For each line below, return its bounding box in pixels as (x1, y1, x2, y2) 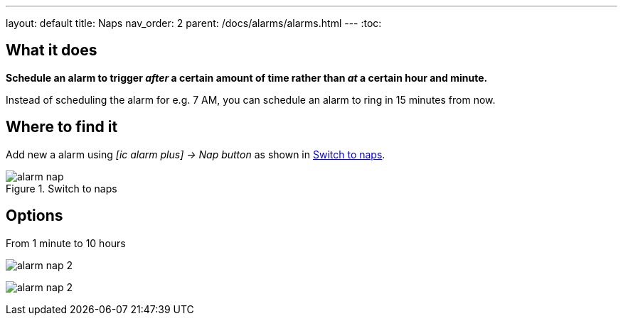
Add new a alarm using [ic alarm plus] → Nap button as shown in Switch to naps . (6, 148, 385, 160)
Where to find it (6, 118, 118, 136)
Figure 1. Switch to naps (6, 182, 117, 195)
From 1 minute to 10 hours (6, 236, 126, 249)
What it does (6, 41, 97, 60)
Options (6, 207, 63, 225)
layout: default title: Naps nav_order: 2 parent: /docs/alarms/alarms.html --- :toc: (6, 17, 382, 29)
